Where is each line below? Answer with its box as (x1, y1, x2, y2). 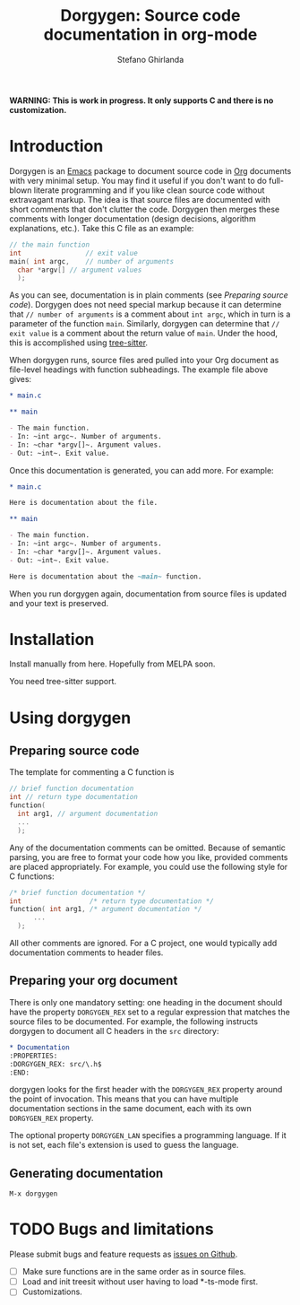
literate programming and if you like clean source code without (33, 185, 265, 196)
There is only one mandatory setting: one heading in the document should (9, 996, 283, 1007)
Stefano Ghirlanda (116, 54, 184, 65)
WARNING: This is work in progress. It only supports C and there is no (9, 95, 274, 106)
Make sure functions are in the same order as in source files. (21, 1266, 246, 1277)
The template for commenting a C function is (9, 767, 175, 778)
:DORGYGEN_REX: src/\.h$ (9, 1059, 102, 1068)
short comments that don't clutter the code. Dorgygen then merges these (9, 204, 280, 214)
